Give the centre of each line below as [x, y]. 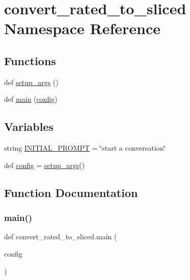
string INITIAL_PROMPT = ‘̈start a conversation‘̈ [85, 148]
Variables [29, 127]
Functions [30, 60]
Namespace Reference [82, 28]
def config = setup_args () [45, 165]
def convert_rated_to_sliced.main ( [61, 236]
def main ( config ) [31, 99]
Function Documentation [71, 192]
